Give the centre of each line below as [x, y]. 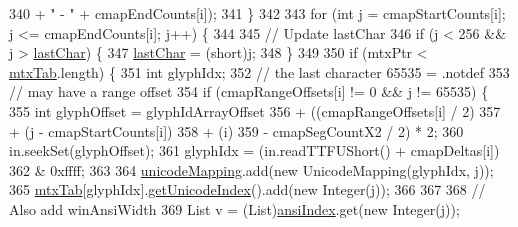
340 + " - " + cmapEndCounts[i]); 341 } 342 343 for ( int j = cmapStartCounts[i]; [257, 13]
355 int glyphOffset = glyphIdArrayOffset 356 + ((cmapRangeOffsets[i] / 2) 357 [255, 110]
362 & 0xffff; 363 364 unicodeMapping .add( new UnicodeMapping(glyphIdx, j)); [251, 169]
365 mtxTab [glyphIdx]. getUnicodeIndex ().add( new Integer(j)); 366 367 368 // [247, 189]
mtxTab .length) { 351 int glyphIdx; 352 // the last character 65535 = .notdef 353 [259, 71]
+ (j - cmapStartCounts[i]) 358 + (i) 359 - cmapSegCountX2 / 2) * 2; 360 [236, 130]
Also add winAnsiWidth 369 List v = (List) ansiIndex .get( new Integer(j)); [234, 208]
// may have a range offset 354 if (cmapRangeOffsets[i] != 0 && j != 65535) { [249, 91]
